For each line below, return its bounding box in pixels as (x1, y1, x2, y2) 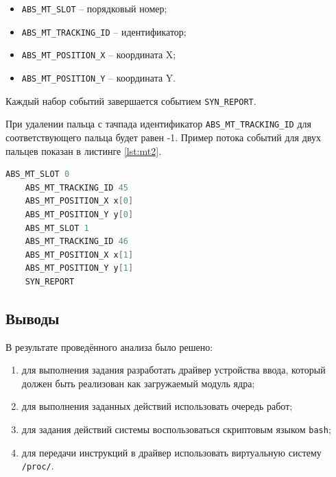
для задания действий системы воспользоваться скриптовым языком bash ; (21, 422, 331, 437)
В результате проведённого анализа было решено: (5, 339, 213, 354)
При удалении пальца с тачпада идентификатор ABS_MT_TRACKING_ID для (5, 117, 311, 131)
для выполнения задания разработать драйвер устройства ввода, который (21, 363, 326, 377)
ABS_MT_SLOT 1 (25, 223, 89, 233)
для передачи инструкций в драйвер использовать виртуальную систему (21, 445, 322, 459)
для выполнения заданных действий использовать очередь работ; (21, 399, 293, 413)
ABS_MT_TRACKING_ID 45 (25, 182, 128, 193)
